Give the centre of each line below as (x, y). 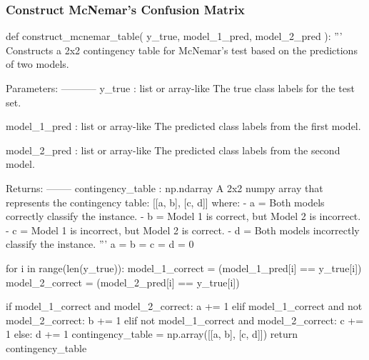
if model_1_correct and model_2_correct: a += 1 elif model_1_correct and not (184, 306)
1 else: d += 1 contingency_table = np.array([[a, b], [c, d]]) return (152, 334)
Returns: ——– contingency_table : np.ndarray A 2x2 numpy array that (165, 187)
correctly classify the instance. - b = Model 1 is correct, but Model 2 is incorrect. (183, 216)
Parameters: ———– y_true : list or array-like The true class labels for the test (180, 88)
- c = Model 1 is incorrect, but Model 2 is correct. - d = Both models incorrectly (183, 230)
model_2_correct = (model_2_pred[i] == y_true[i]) (123, 282)
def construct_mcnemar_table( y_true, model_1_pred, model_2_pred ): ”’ (174, 36)
